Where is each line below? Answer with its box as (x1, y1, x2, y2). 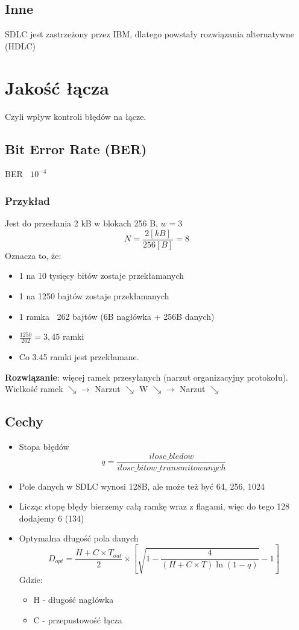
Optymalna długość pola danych (19, 532, 139, 544)
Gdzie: (19, 573, 43, 585)
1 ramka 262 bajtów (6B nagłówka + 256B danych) (19, 310, 215, 322)
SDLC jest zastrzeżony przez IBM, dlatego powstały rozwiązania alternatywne (5, 28, 295, 40)
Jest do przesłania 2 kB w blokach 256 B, (5, 217, 158, 229)
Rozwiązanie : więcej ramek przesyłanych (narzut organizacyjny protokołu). (5, 370, 289, 383)
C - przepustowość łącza (33, 614, 122, 626)
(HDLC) (5, 39, 36, 52)
